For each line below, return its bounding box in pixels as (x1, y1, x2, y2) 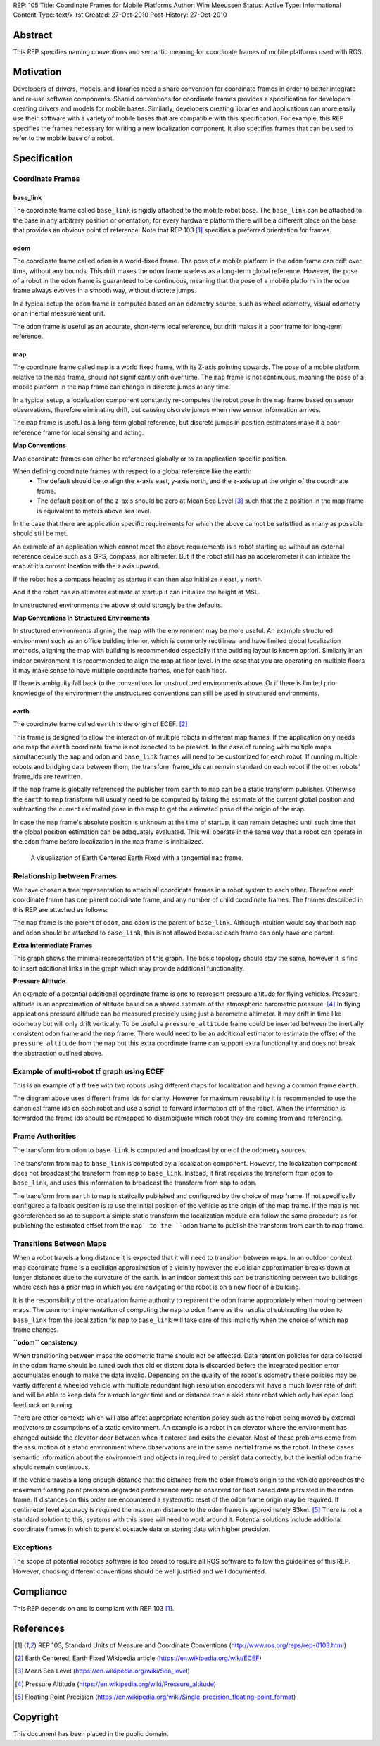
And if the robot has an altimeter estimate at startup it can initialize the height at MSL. (13, 588, 260, 597)
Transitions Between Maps (13, 1238, 107, 1248)
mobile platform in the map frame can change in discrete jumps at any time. (13, 382, 231, 391)
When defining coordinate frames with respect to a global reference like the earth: (13, 467, 251, 475)
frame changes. (13, 1325, 59, 1334)
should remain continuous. (13, 1462, 91, 1471)
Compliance (13, 1585, 68, 1597)
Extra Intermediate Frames (13, 941, 93, 949)
